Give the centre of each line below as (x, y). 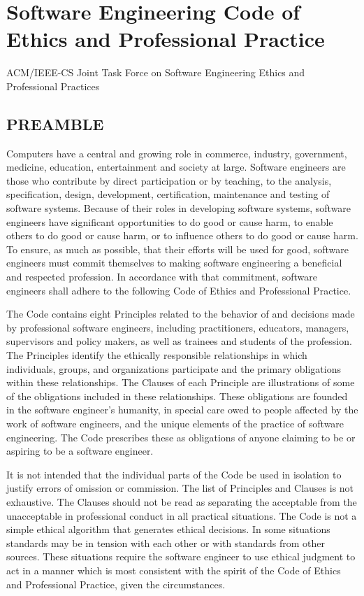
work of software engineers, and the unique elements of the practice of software (175, 423)
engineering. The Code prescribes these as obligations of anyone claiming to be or (181, 437)
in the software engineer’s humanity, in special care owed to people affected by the (182, 410)
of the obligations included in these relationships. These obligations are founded (177, 396)
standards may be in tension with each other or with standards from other (166, 542)
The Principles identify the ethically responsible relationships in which (157, 355)
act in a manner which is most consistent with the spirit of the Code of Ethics (174, 570)
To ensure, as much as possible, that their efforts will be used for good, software (177, 249)
